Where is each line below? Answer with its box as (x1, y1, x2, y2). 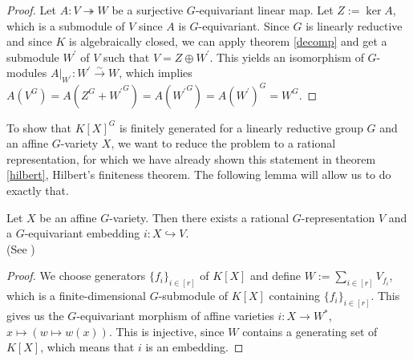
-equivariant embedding (24, 225, 140, 241)
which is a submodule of (6, 17, 125, 34)
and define (250, 267, 302, 284)
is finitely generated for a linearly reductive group (119, 119, 363, 136)
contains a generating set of (242, 322, 378, 339)
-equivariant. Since (198, 17, 290, 34)
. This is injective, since (108, 322, 225, 339)
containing (269, 287, 320, 304)
